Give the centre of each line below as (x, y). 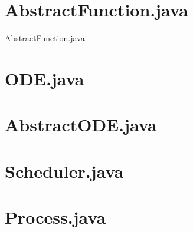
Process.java (55, 217)
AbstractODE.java (81, 125)
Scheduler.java (64, 170)
